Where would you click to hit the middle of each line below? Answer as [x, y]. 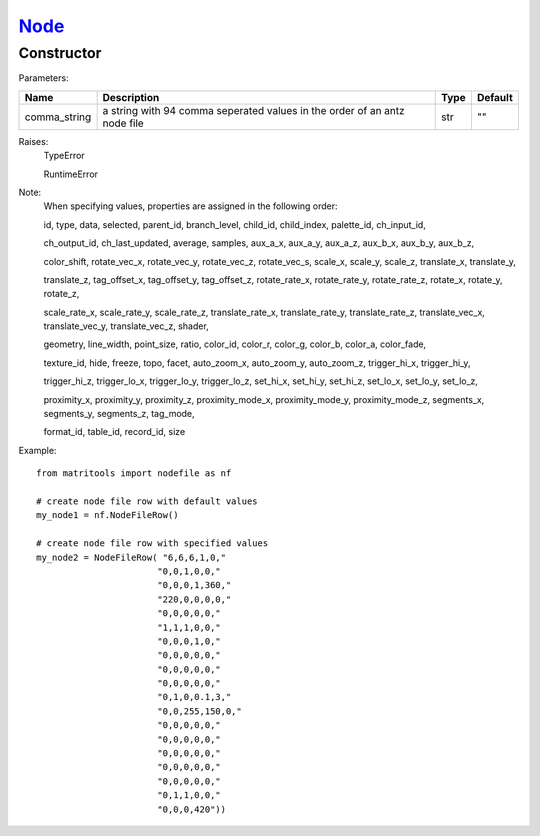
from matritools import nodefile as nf [134, 473]
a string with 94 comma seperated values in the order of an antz [253, 110]
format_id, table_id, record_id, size [114, 432]
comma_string [58, 117]
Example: [37, 450]
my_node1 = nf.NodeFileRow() [107, 515]
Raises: [33, 141]
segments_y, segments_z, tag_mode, [119, 414]
